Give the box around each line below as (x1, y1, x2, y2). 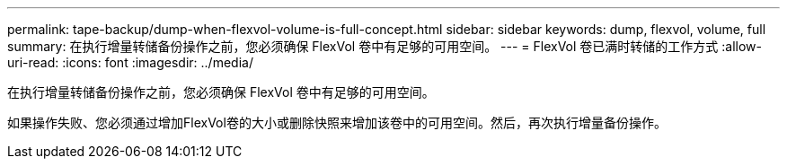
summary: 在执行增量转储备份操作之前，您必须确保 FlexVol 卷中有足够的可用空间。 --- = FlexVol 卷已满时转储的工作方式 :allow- (7, 39, 762, 54)
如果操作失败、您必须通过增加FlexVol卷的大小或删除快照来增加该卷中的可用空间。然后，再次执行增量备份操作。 (7, 115, 667, 130)
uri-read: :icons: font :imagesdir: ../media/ (7, 55, 253, 70)
